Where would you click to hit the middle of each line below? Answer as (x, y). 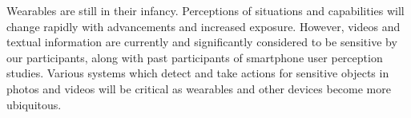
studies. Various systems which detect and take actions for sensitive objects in (198, 73)
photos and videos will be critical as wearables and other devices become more (199, 88)
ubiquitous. (34, 104)
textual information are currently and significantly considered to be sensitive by (202, 42)
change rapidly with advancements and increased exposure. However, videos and (203, 26)
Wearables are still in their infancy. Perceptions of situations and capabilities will (205, 10)
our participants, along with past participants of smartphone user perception (195, 57)
